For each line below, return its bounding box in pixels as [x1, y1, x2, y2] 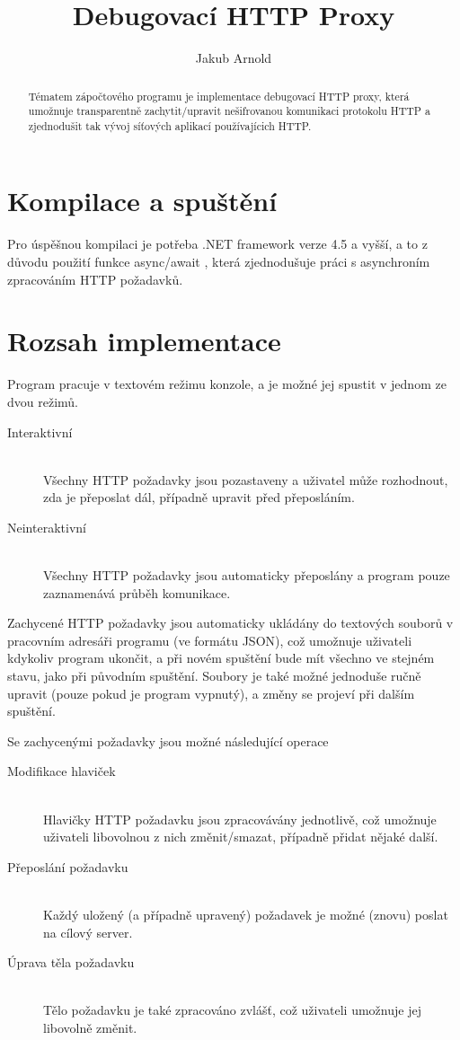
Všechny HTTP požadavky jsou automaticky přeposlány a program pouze [43, 566, 450, 585]
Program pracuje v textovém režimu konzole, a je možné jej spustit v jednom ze [7, 375, 447, 393]
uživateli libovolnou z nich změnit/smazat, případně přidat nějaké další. [43, 827, 438, 846]
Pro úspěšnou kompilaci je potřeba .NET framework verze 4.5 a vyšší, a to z [7, 234, 428, 253]
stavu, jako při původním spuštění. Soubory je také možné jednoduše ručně [7, 666, 421, 685]
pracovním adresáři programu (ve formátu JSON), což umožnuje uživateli [7, 630, 412, 649]
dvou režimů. [7, 392, 78, 410]
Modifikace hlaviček [7, 762, 116, 780]
